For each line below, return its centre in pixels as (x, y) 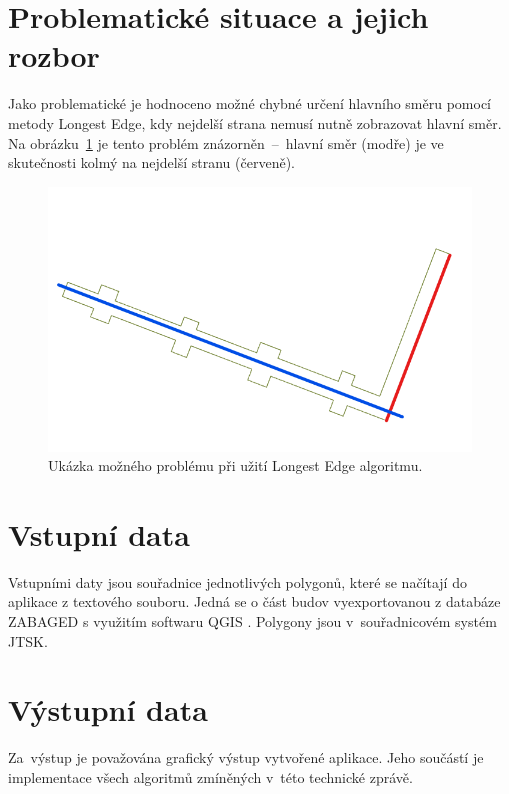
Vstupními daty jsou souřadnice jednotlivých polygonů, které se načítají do (237, 581)
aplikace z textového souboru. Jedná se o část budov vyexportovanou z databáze (254, 601)
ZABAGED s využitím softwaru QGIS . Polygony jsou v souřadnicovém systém (252, 621)
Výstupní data (108, 709)
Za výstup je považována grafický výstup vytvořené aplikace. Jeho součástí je (246, 757)
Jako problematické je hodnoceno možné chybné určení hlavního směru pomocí (249, 103)
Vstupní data (99, 533)
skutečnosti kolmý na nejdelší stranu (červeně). (151, 162)
